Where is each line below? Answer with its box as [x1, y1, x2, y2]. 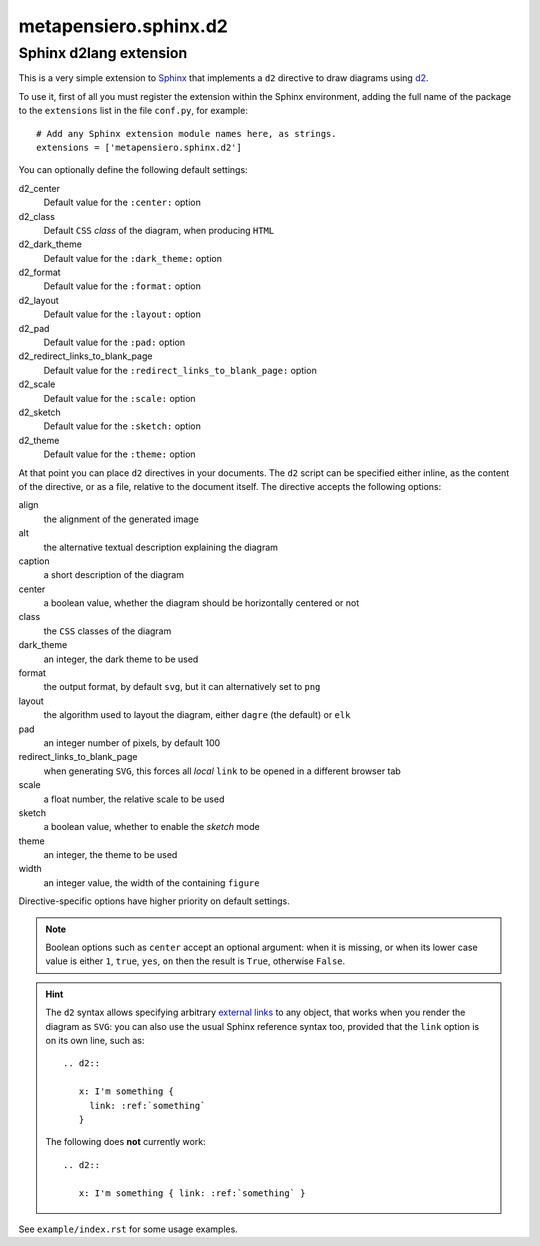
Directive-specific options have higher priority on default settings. [18, 895, 290, 907]
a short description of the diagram [43, 569, 185, 581]
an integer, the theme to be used [43, 849, 178, 861]
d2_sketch [18, 406, 62, 418]
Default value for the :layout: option [43, 308, 202, 320]
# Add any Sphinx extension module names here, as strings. [36, 128, 337, 139]
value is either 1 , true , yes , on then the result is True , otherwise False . [45, 955, 346, 967]
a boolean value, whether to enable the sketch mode [43, 821, 260, 833]
